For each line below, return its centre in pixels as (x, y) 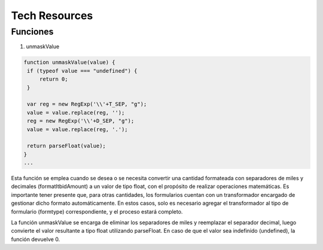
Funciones (32, 32)
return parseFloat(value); (66, 146)
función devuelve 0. (36, 239)
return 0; (54, 79)
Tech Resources (52, 16)
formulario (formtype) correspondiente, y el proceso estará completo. (97, 211)
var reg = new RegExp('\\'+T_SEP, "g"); (87, 104)
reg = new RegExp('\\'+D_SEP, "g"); (81, 121)
